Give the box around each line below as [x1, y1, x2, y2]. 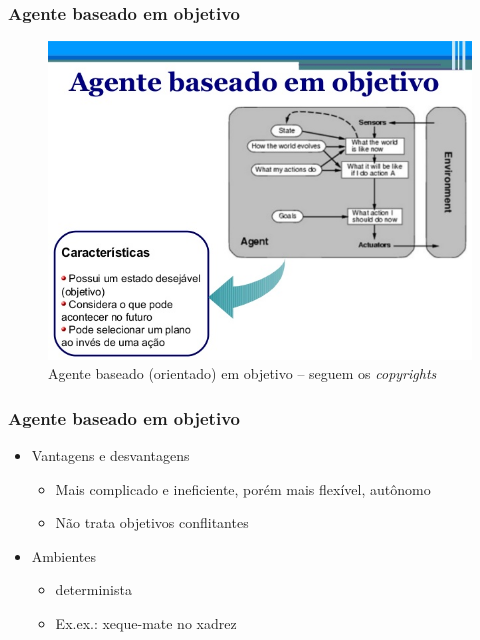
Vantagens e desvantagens [31, 444, 190, 465]
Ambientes [31, 545, 97, 566]
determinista [55, 579, 132, 600]
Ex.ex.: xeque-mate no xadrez [55, 612, 237, 633]
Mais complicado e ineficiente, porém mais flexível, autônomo [55, 478, 431, 499]
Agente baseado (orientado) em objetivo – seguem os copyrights [48, 363, 437, 384]
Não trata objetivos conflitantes [55, 512, 249, 533]
